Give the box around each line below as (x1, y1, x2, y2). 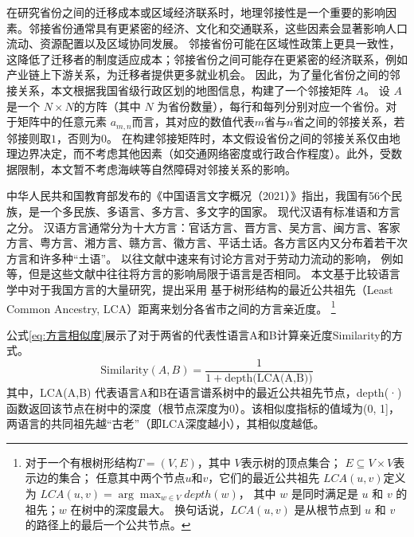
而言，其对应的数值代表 (131, 113, 255, 130)
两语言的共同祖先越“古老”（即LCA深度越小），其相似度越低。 (6, 415, 325, 432)
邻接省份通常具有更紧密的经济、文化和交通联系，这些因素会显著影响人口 (28, 19, 408, 36)
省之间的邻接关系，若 (293, 113, 405, 130)
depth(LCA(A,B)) (225, 373, 313, 385)
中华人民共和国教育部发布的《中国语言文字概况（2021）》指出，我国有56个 (6, 187, 391, 204)
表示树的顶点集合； (240, 453, 342, 470)
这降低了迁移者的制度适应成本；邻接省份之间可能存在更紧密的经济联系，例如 (6, 50, 408, 67)
